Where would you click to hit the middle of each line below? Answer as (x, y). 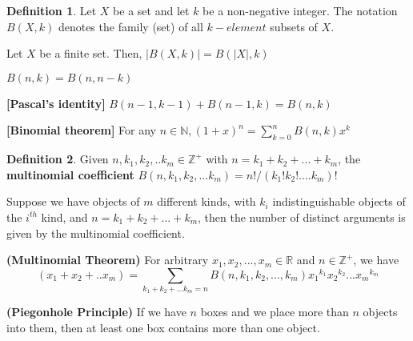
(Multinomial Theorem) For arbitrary (108, 260)
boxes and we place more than (275, 312)
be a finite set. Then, (91, 53)
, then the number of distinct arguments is (302, 217)
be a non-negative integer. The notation (300, 10)
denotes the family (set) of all (130, 26)
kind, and (64, 217)
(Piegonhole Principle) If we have (96, 312)
